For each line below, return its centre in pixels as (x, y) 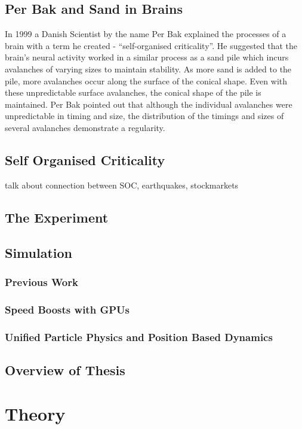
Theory (35, 414)
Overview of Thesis (65, 369)
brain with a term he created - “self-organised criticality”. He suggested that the (151, 45)
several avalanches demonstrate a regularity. (85, 127)
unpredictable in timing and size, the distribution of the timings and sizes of (144, 116)
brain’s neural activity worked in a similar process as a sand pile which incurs (147, 57)
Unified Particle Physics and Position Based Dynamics (139, 337)
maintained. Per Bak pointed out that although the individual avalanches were (149, 104)
